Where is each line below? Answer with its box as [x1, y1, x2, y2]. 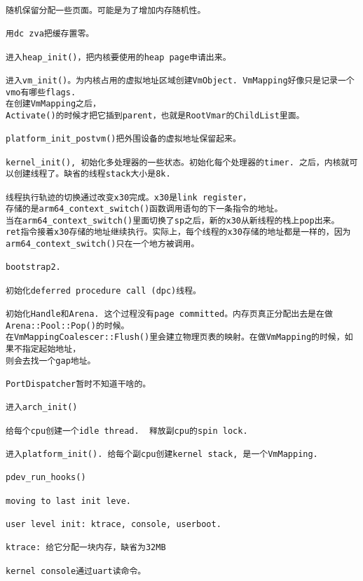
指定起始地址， [22, 344, 81, 355]
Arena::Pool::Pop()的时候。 [6, 320, 130, 331]
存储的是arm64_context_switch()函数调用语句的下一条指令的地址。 [6, 204, 283, 214]
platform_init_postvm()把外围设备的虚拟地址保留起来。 [6, 134, 241, 144]
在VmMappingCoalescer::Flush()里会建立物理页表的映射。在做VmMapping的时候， [6, 332, 345, 343]
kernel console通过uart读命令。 [6, 566, 146, 576]
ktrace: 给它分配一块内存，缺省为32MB [6, 542, 166, 553]
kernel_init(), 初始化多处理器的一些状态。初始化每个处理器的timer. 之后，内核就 [6, 157, 350, 168]
